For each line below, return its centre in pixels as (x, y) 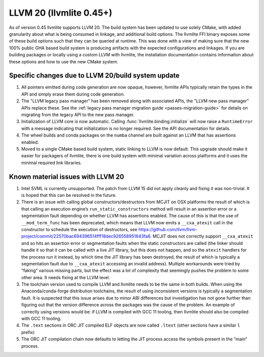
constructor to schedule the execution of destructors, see (79, 229)
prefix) (28, 332)
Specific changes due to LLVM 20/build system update (94, 76)
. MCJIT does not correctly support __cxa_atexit (202, 236)
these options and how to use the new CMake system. (64, 62)
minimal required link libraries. (52, 163)
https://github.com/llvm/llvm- (168, 229)
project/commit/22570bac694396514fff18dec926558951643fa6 (86, 236)
